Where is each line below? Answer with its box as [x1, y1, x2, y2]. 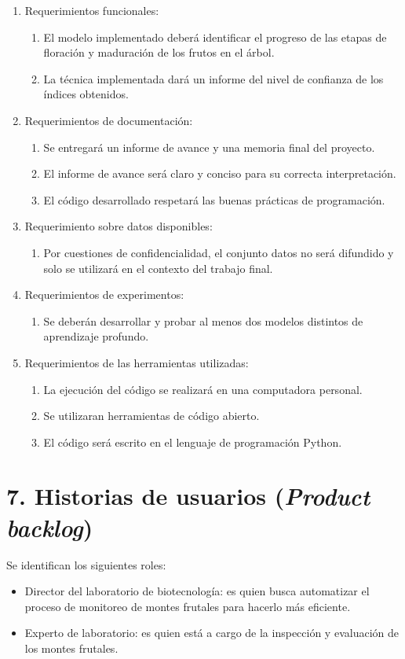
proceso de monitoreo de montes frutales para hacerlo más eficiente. [24, 598, 351, 614]
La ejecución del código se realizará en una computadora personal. [43, 381, 363, 397]
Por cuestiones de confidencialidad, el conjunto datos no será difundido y [43, 244, 394, 260]
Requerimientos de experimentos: [24, 286, 184, 303]
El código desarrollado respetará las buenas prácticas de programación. [43, 191, 385, 208]
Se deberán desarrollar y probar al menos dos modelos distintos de [43, 312, 363, 329]
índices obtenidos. [43, 86, 129, 102]
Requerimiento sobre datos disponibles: [24, 218, 213, 234]
